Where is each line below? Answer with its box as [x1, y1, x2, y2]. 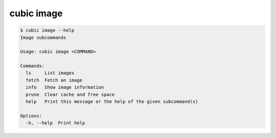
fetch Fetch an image [26, 77, 83, 83]
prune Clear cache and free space [26, 92, 115, 97]
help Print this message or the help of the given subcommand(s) [26, 99, 198, 104]
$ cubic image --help [20, 27, 75, 33]
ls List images [26, 70, 75, 76]
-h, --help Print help [26, 120, 85, 126]
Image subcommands [20, 35, 66, 40]
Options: [20, 113, 42, 119]
